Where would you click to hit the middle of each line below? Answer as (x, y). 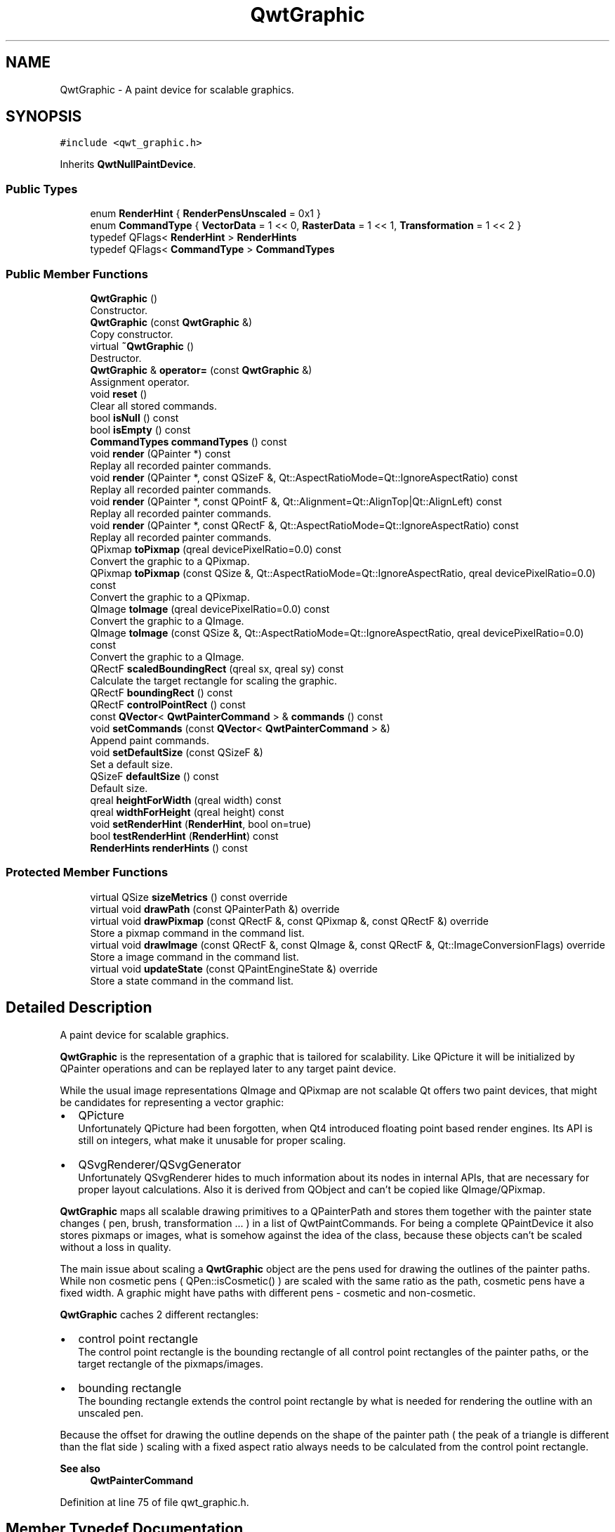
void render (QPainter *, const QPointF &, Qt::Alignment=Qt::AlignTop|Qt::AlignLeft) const (296, 501)
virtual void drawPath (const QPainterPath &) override (215, 909)
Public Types (42, 189)
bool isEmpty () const (140, 429)
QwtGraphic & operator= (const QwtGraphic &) (201, 370)
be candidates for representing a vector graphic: (172, 1102)
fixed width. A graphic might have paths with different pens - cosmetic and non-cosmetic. (268, 1292)
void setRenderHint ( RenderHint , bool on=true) (201, 824)
